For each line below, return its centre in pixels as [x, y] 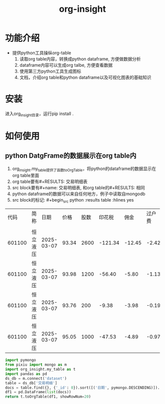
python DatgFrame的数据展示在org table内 [71, 156]
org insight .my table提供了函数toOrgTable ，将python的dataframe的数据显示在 [84, 169]
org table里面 [26, 175]
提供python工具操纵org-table [41, 53]
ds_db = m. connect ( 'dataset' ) [36, 378]
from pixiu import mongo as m [36, 365]
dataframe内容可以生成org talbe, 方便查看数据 [66, 65]
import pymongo [21, 360]
